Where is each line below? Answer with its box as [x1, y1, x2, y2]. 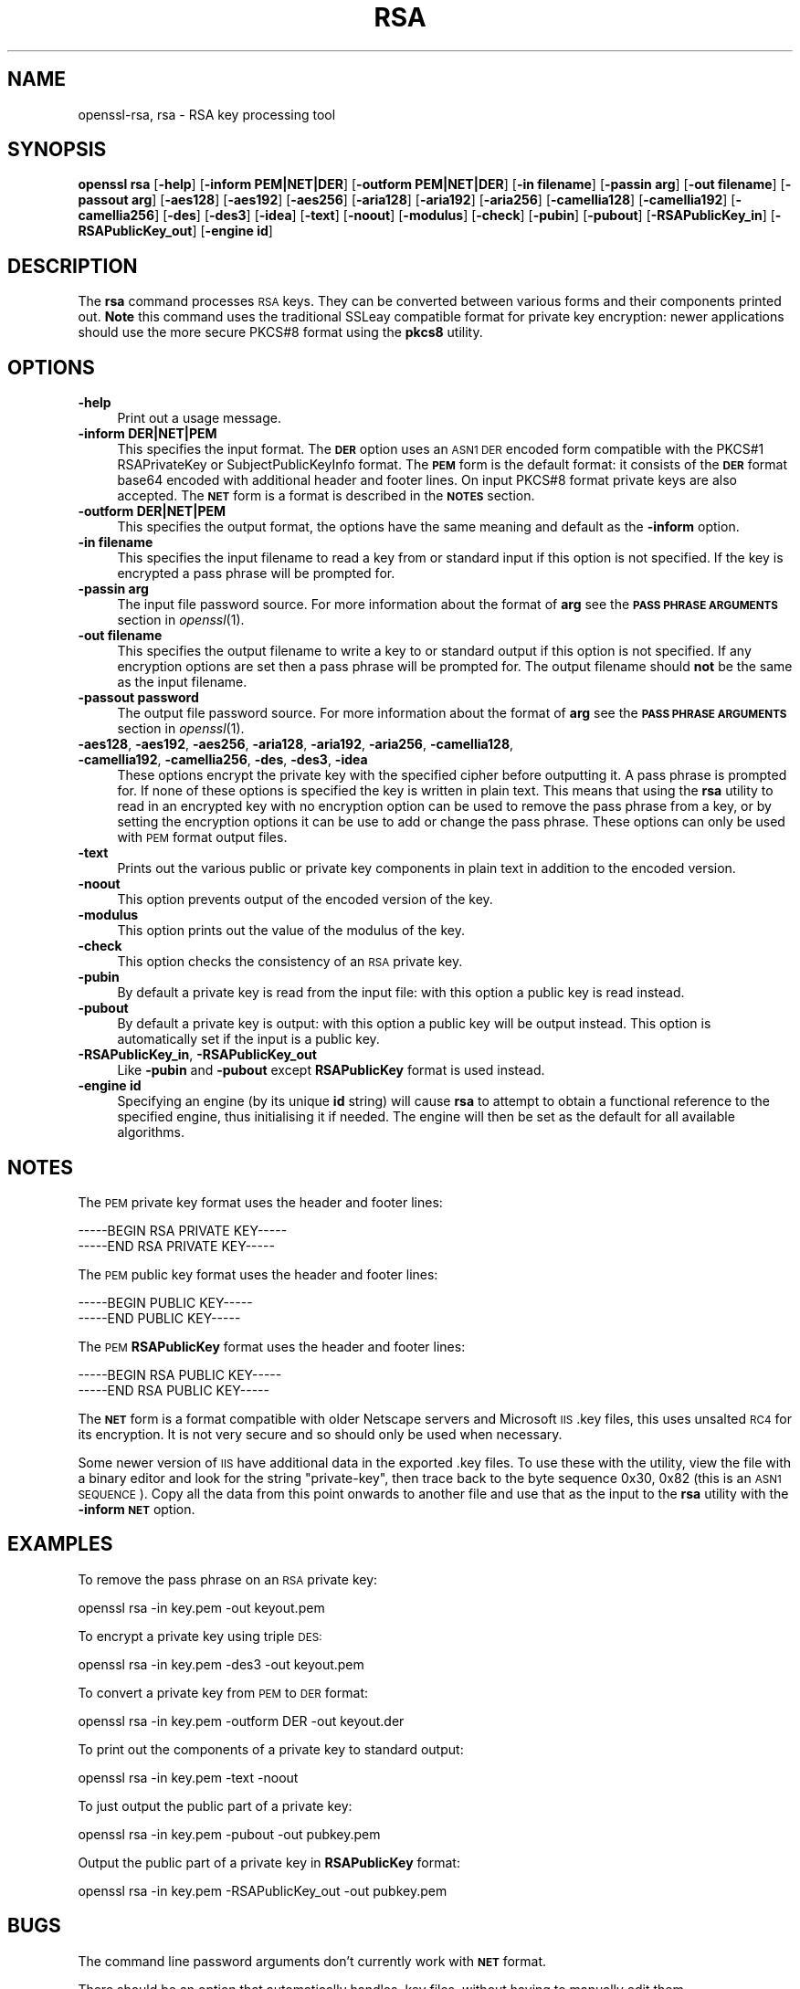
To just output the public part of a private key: [78, 1797, 353, 1814]
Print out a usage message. [117, 410, 281, 426]
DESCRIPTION [7, 254, 138, 278]
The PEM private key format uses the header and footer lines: [78, 1194, 443, 1210]
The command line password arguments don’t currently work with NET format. [78, 1952, 547, 1969]
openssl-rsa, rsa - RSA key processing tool [78, 106, 336, 122]
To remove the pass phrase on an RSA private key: [78, 1571, 378, 1587]
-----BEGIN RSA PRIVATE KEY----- [78, 1222, 288, 1238]
